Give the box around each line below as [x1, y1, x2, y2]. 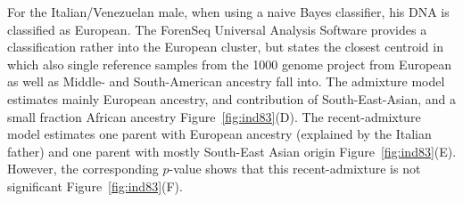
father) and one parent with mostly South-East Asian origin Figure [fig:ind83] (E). [7, 141, 457, 160]
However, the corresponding [7, 159, 159, 178]
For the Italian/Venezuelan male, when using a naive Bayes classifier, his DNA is [7, 3, 450, 20]
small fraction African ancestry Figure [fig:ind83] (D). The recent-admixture [7, 107, 421, 125]
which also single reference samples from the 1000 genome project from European [7, 54, 452, 73]
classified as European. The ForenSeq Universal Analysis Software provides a [7, 20, 427, 38]
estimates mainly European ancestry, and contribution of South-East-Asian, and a [7, 89, 457, 108]
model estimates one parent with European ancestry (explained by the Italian [7, 125, 432, 143]
